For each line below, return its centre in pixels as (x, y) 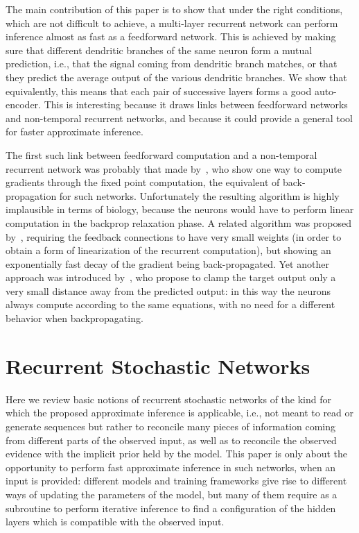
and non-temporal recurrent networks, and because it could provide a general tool (179, 118)
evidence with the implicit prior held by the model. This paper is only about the (177, 454)
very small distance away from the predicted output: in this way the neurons (168, 290)
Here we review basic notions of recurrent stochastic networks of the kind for (169, 399)
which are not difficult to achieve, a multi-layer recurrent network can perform (172, 23)
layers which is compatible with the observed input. (115, 522)
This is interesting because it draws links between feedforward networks (196, 104)
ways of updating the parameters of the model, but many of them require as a (172, 494)
